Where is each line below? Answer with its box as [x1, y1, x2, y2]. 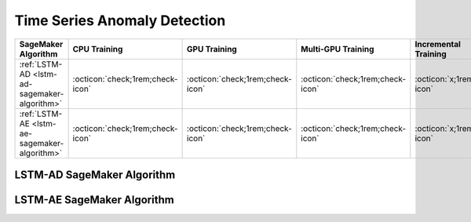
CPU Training [72, 43, 123, 54]
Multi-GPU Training [301, 43, 374, 54]
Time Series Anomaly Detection [14, 12, 226, 29]
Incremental [414, 38, 461, 49]
